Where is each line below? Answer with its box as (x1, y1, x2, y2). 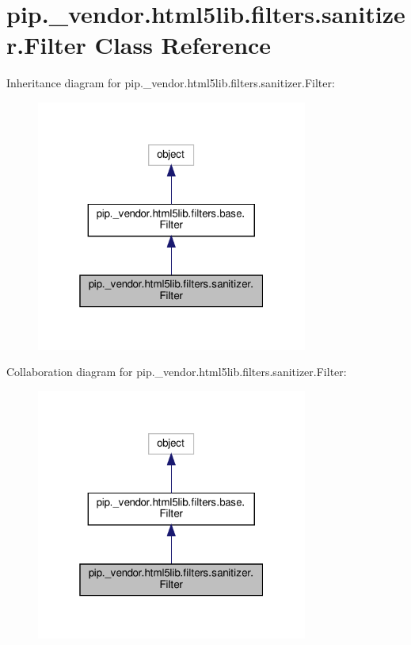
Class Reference (94, 29, 272, 61)
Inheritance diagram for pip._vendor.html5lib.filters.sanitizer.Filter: (6, 75, 335, 91)
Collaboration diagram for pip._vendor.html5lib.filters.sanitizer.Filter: (6, 363, 347, 380)
